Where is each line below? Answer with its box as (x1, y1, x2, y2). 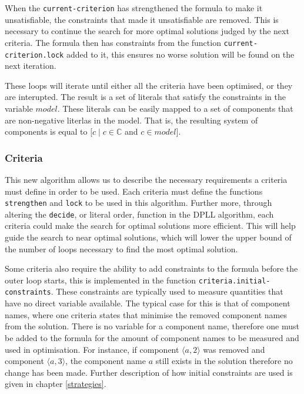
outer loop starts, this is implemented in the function (5, 273, 196, 286)
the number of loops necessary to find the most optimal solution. (5, 242, 238, 255)
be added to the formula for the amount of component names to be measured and (5, 331, 299, 343)
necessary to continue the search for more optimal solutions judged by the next (5, 25, 289, 37)
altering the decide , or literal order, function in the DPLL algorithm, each (5, 208, 274, 220)
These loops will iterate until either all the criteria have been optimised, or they (5, 79, 293, 91)
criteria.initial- (198, 276, 270, 285)
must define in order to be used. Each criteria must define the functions (5, 185, 263, 197)
